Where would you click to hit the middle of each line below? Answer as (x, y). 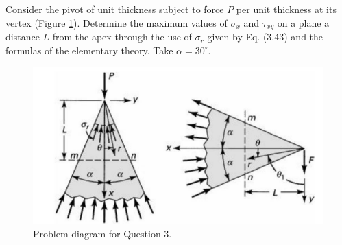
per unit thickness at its (286, 9)
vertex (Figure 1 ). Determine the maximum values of (117, 22)
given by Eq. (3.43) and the (265, 37)
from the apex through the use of (122, 37)
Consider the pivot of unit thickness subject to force (115, 9)
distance (23, 37)
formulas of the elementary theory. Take (89, 50)
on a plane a (303, 22)
